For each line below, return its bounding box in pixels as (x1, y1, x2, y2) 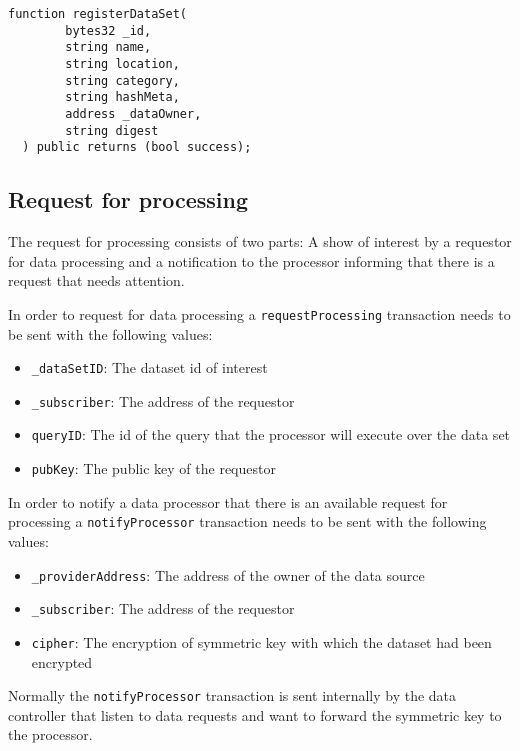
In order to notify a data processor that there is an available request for (8, 491, 448, 512)
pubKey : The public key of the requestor (31, 458, 276, 479)
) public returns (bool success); (22, 140, 252, 155)
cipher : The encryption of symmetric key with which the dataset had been (31, 631, 492, 652)
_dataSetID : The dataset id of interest (31, 357, 268, 378)
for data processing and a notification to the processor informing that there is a (8, 250, 495, 271)
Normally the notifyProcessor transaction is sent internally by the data (8, 685, 457, 706)
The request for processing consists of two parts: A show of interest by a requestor (8, 231, 512, 252)
